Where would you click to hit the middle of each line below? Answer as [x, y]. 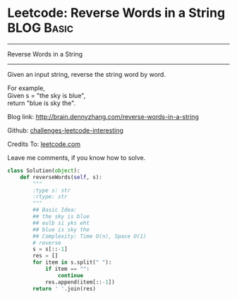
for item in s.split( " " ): [72, 262]
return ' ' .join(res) [65, 288]
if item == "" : [67, 269]
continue [70, 275]
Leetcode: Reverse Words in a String [116, 13]
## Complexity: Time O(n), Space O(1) [90, 236]
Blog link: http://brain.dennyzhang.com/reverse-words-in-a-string [103, 116]
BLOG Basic [41, 28]
